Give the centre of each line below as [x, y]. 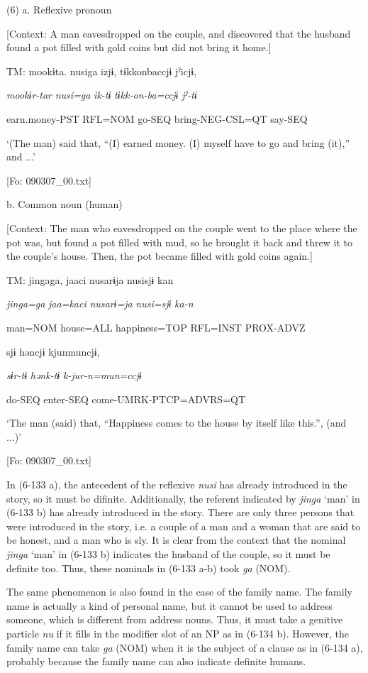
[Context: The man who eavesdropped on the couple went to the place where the [182, 228]
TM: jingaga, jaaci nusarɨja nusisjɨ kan [90, 279]
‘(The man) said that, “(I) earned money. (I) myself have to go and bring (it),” [178, 142]
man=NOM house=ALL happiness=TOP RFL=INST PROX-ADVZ [156, 327]
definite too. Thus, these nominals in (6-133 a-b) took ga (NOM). [149, 568]
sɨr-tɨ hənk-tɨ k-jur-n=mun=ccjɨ [74, 375]
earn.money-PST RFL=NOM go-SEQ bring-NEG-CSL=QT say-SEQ [157, 118]
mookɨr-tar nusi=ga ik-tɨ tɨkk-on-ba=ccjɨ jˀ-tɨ [102, 95]
